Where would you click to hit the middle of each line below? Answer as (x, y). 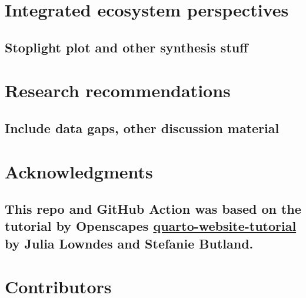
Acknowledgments (79, 171)
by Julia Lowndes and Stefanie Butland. (129, 243)
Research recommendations (118, 90)
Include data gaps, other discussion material (142, 128)
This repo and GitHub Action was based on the (153, 209)
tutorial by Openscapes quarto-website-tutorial (151, 226)
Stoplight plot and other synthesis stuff (127, 47)
